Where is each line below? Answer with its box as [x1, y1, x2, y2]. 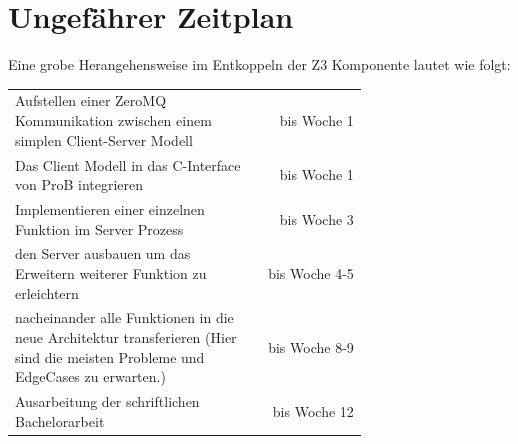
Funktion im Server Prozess [15, 218, 184, 239]
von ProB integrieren [15, 174, 144, 195]
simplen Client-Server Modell [15, 129, 193, 150]
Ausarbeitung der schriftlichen [15, 391, 200, 412]
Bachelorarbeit [15, 410, 105, 431]
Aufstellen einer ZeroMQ [15, 90, 167, 111]
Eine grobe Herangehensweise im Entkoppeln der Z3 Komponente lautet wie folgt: [8, 54, 511, 75]
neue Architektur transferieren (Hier [15, 327, 237, 347]
